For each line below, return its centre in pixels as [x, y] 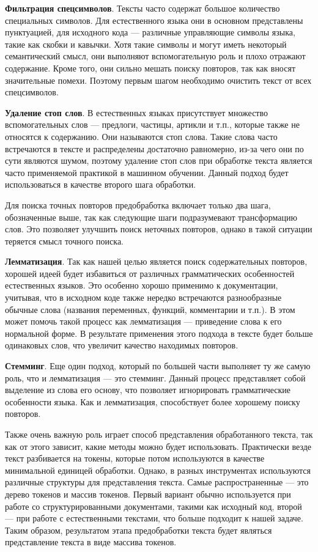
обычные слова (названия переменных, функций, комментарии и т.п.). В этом [150, 309]
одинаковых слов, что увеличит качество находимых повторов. [122, 345]
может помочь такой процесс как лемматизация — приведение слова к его [143, 321]
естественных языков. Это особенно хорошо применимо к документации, [142, 285]
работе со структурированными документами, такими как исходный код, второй [153, 506]
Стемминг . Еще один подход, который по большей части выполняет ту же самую [158, 366]
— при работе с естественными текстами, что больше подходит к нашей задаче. [154, 518]
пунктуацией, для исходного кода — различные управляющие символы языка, [150, 32]
